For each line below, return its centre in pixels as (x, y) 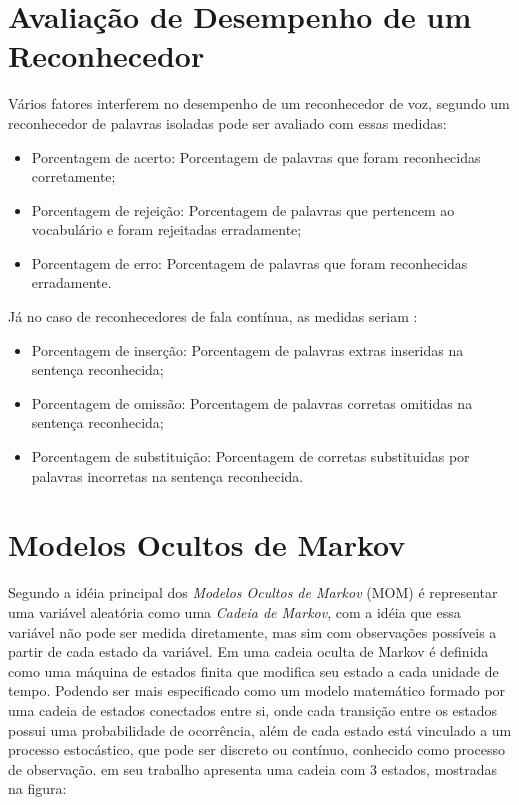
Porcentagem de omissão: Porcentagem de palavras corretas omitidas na (252, 402)
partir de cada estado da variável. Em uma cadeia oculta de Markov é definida (248, 651)
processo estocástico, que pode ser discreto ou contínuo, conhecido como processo (256, 749)
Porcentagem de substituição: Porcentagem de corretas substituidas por (250, 456)
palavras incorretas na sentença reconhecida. (167, 475)
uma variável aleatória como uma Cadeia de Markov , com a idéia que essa (234, 611)
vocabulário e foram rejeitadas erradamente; (166, 229)
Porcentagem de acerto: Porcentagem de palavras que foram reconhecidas (256, 156)
